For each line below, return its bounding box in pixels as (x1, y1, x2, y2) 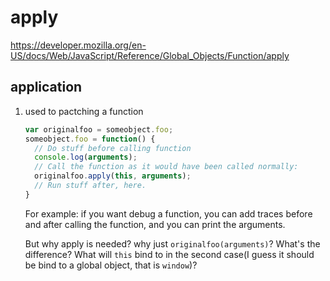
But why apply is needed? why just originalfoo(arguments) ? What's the (24, 237, 321, 250)
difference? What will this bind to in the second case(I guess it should (24, 248, 315, 260)
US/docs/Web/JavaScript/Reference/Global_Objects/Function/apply (10, 49, 290, 61)
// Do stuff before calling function (34, 143, 192, 153)
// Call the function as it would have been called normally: (34, 162, 299, 172)
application (10, 79, 83, 96)
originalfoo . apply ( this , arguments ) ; (34, 171, 192, 181)
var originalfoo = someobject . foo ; (24, 124, 174, 135)
